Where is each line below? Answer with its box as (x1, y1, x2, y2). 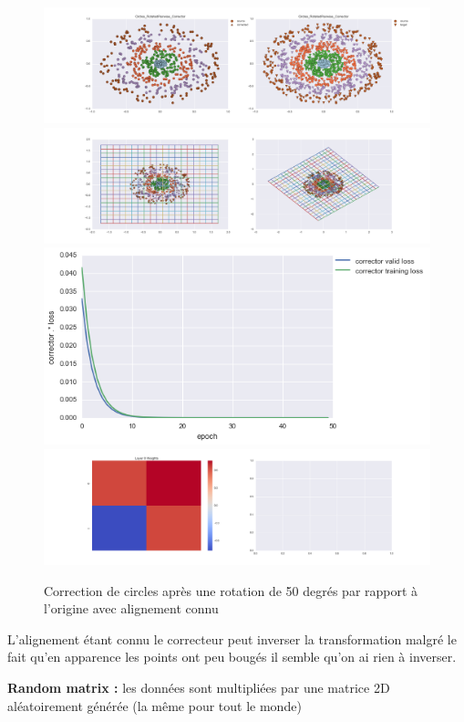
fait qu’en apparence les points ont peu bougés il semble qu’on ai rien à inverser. (7, 647, 457, 666)
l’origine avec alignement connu (44, 599, 219, 618)
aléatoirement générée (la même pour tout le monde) (7, 696, 302, 715)
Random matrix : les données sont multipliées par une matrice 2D (7, 677, 390, 696)
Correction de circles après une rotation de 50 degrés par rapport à (44, 581, 418, 600)
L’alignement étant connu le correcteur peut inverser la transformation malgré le (7, 629, 457, 648)
